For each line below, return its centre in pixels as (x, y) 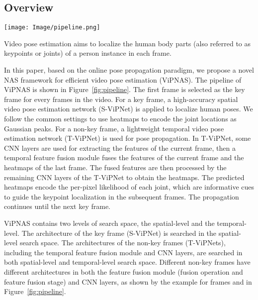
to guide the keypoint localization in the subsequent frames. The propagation (122, 196)
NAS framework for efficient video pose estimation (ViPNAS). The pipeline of (123, 79)
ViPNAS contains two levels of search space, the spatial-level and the (109, 223)
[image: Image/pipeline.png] (52, 28)
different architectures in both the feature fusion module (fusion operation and (124, 271)
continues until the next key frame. (57, 206)
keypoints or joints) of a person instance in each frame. (88, 53)
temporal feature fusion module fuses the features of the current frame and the (124, 157)
